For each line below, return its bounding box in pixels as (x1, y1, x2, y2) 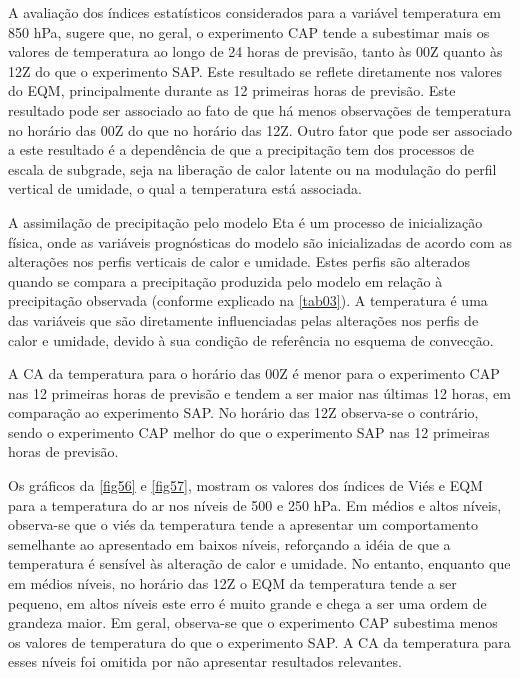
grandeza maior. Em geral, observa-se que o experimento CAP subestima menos (8, 612, 498, 633)
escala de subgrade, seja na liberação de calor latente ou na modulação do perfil (8, 158, 497, 179)
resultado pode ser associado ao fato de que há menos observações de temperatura (8, 99, 512, 120)
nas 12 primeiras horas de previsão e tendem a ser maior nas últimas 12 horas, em (8, 382, 511, 403)
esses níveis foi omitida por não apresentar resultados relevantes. (8, 651, 402, 672)
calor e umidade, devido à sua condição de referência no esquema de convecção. (8, 329, 494, 350)
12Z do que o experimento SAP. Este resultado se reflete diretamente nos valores (8, 60, 503, 81)
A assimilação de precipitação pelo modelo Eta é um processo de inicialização (8, 211, 483, 232)
